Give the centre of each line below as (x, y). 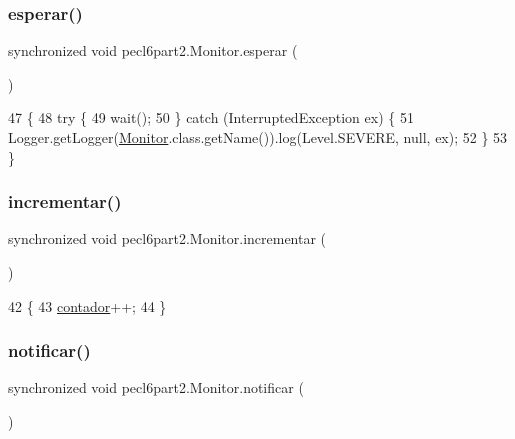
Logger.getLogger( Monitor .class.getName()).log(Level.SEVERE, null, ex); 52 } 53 (258, 137)
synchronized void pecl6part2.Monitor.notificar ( (156, 387)
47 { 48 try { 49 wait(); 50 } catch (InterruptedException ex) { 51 (211, 117)
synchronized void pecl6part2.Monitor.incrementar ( (167, 238)
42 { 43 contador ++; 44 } (87, 305)
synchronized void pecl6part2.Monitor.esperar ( (153, 50)
